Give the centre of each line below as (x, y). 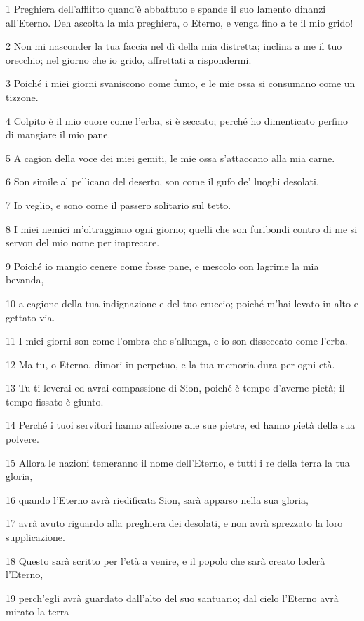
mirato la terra (38, 612)
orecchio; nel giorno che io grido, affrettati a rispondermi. (129, 59)
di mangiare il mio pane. (58, 134)
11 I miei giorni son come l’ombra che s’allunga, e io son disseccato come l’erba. (177, 341)
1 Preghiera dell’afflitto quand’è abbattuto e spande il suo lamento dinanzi (166, 8)
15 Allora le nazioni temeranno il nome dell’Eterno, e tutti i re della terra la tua (178, 462)
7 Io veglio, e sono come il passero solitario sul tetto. (119, 205)
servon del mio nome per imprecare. (83, 242)
